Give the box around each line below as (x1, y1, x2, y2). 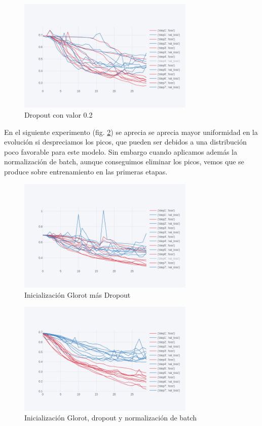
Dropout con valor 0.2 (24, 110, 93, 120)
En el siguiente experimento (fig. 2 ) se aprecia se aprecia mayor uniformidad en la (4, 126, 258, 137)
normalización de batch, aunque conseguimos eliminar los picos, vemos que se (4, 156, 244, 167)
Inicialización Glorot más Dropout (24, 289, 131, 300)
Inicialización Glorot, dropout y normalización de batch (24, 412, 197, 423)
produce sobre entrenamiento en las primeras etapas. (4, 166, 168, 176)
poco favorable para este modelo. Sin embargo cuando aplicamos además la (4, 146, 237, 157)
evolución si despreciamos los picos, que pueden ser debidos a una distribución (4, 136, 247, 147)
